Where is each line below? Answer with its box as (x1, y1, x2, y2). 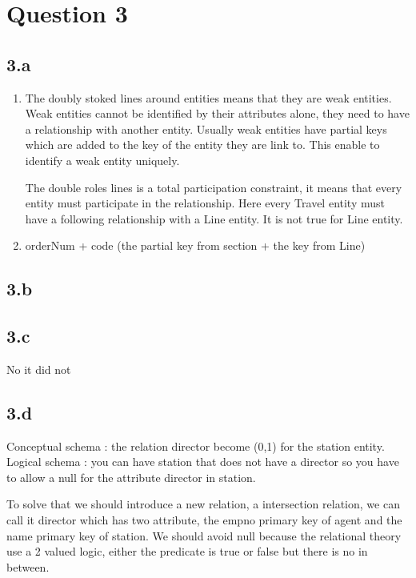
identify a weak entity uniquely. (25, 151, 180, 168)
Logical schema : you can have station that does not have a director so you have (6, 453, 399, 470)
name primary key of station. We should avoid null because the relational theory (6, 527, 402, 544)
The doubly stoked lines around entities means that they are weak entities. (25, 89, 392, 106)
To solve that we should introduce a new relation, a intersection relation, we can (6, 496, 400, 512)
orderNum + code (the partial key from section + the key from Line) (25, 237, 366, 254)
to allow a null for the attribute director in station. (6, 468, 256, 485)
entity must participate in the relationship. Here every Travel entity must (25, 195, 385, 211)
